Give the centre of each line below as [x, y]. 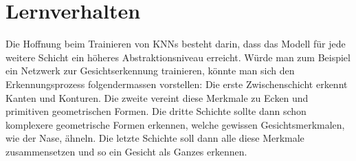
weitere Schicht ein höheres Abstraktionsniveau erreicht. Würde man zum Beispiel [178, 57]
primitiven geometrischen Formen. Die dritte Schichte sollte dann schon [156, 111]
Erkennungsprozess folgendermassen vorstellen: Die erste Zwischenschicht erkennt [177, 84]
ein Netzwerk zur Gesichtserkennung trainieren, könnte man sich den [150, 71]
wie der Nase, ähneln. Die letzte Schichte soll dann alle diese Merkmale [155, 138]
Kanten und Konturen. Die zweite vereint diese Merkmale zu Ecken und [157, 97]
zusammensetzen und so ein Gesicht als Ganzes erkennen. [126, 151]
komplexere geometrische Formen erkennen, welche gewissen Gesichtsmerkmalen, [175, 124]
